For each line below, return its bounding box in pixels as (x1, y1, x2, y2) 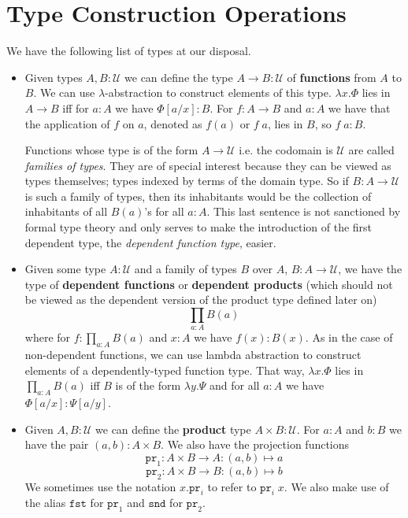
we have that (328, 99, 391, 116)
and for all (210, 377, 260, 394)
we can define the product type (95, 420, 251, 437)
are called (348, 142, 395, 158)
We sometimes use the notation (24, 478, 176, 494)
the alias (24, 494, 66, 511)
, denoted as (143, 115, 202, 131)
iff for (62, 99, 89, 116)
